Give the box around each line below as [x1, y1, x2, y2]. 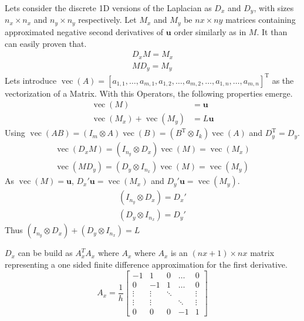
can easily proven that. [5, 37, 87, 49]
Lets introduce [5, 74, 57, 86]
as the [272, 74, 294, 86]
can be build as [18, 247, 73, 259]
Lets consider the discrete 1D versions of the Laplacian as [5, 2, 212, 13]
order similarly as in [174, 25, 246, 37]
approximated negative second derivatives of [5, 25, 164, 37]
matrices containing [225, 13, 296, 26]
